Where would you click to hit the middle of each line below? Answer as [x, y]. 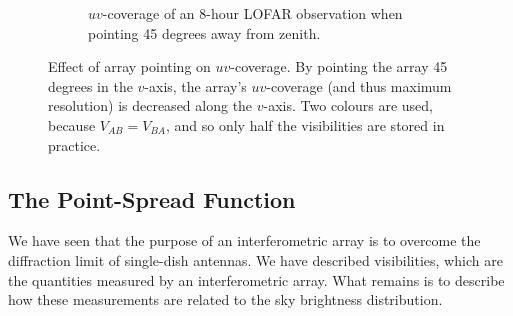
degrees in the [90, 85]
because [72, 124]
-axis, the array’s [195, 85]
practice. [74, 144]
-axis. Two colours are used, [348, 105]
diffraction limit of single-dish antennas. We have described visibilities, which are [255, 259]
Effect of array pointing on [129, 66]
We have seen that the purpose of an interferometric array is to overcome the [244, 240]
